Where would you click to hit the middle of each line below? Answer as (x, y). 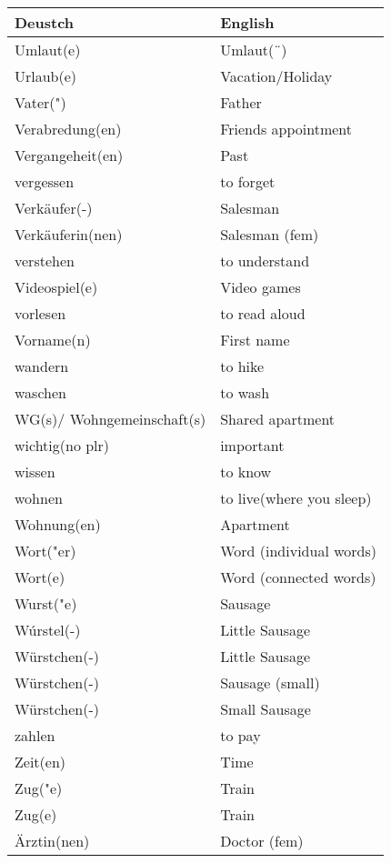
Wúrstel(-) (48, 630)
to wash (245, 392)
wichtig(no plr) (62, 445)
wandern (42, 366)
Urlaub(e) (46, 76)
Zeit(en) (40, 762)
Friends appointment (286, 129)
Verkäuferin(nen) (69, 234)
